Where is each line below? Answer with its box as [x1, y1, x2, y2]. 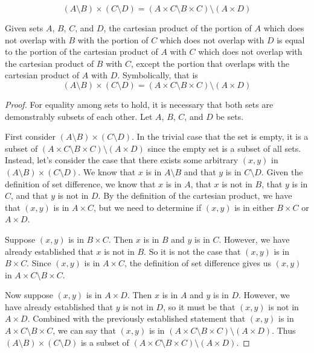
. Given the [261, 165, 303, 178]
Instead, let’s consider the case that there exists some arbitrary [5, 154, 239, 166]
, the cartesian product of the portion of [103, 22, 252, 34]
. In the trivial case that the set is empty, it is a [131, 130, 309, 143]
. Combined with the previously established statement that [27, 312, 246, 325]
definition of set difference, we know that [5, 177, 156, 190]
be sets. [216, 110, 244, 122]
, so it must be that [163, 300, 235, 313]
